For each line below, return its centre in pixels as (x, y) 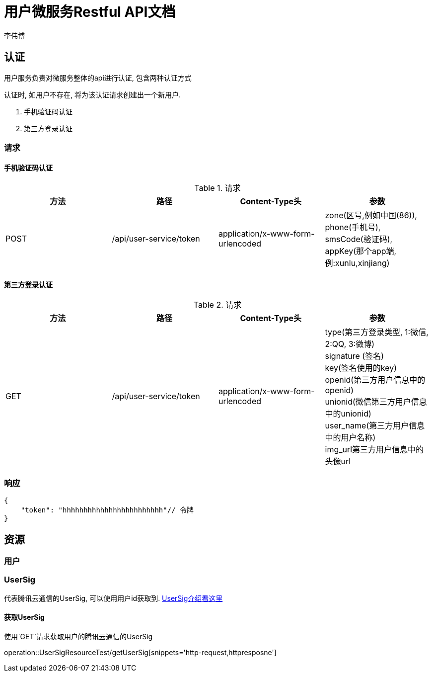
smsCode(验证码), (359, 239)
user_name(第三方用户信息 (375, 426)
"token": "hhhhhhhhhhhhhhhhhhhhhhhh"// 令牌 (107, 510)
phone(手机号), (353, 227)
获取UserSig (24, 617)
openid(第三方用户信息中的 (375, 380)
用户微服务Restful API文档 (90, 12)
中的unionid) (348, 414)
